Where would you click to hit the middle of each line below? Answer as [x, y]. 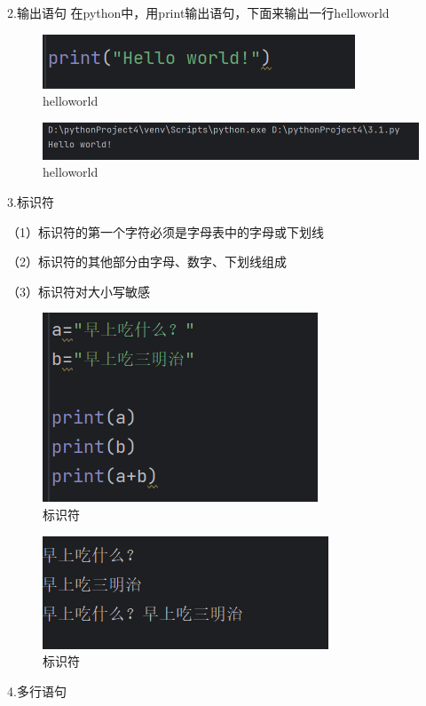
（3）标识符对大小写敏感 [79, 291]
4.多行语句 [37, 690]
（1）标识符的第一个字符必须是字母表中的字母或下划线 [166, 231]
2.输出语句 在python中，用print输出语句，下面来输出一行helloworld [198, 12]
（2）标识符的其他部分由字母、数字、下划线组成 [147, 262]
